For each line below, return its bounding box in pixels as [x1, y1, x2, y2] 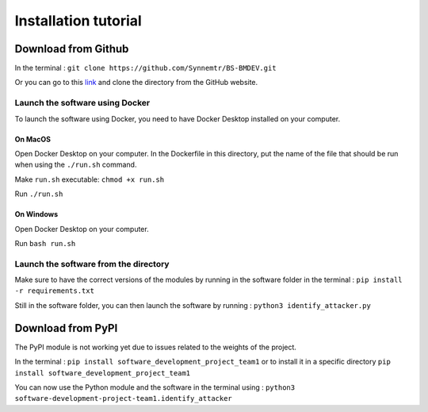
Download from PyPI [14, 322, 118, 335]
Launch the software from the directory [14, 258, 170, 269]
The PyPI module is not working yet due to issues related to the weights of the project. [14, 342, 297, 352]
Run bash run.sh [14, 238, 76, 248]
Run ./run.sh [14, 189, 63, 198]
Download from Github [14, 42, 129, 56]
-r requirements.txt [14, 287, 95, 295]
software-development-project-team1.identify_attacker [14, 394, 233, 403]
